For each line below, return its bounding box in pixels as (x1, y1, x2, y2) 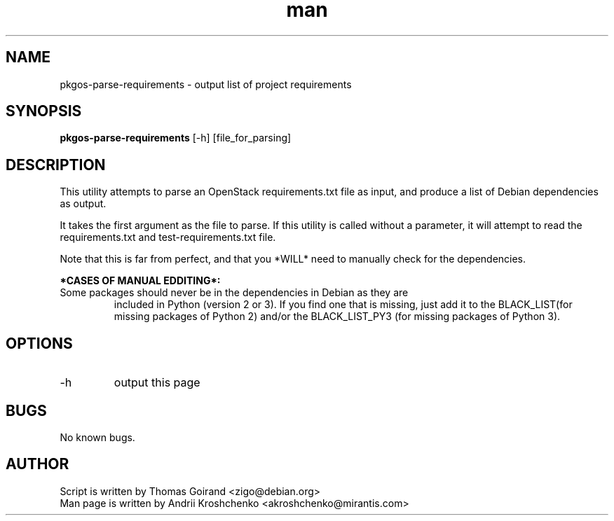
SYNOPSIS (6, 102, 82, 120)
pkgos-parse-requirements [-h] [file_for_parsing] (60, 132, 292, 144)
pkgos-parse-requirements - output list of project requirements (60, 78, 352, 90)
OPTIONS (6, 334, 73, 352)
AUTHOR (6, 455, 69, 473)
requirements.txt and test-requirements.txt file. (60, 231, 276, 244)
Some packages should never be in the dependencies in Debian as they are (60, 286, 409, 299)
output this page (114, 375, 200, 390)
